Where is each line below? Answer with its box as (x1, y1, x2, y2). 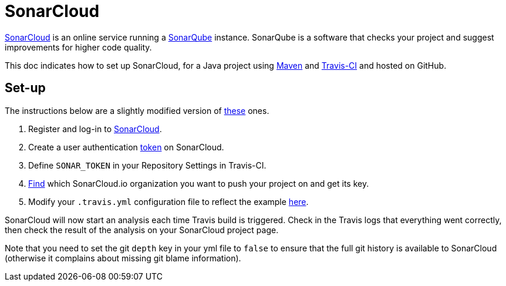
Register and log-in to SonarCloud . (28, 123, 162, 134)
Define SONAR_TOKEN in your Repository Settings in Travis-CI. (28, 160, 267, 170)
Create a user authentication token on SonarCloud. (28, 142, 224, 152)
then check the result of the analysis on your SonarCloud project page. (5, 224, 279, 235)
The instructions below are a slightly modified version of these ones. (5, 105, 269, 116)
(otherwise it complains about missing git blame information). (5, 253, 241, 263)
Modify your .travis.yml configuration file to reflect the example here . (28, 196, 309, 207)
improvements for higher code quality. (5, 42, 152, 52)
